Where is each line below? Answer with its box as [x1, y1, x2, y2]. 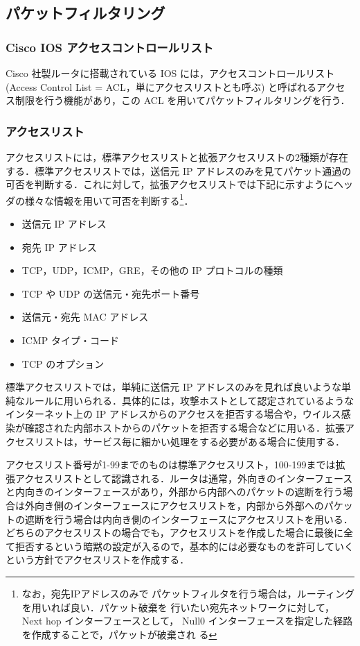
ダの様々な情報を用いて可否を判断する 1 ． [6, 191, 194, 207]
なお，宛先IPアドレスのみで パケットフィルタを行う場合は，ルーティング [21, 586, 354, 600]
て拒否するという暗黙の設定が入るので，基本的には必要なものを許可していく [6, 538, 354, 553]
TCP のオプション [21, 356, 105, 371]
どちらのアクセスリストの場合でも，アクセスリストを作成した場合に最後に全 [6, 525, 354, 540]
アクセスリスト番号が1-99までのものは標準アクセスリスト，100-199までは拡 [6, 457, 345, 472]
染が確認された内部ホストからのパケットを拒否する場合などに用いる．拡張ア [6, 420, 354, 434]
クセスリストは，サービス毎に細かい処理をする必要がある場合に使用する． [6, 434, 345, 448]
